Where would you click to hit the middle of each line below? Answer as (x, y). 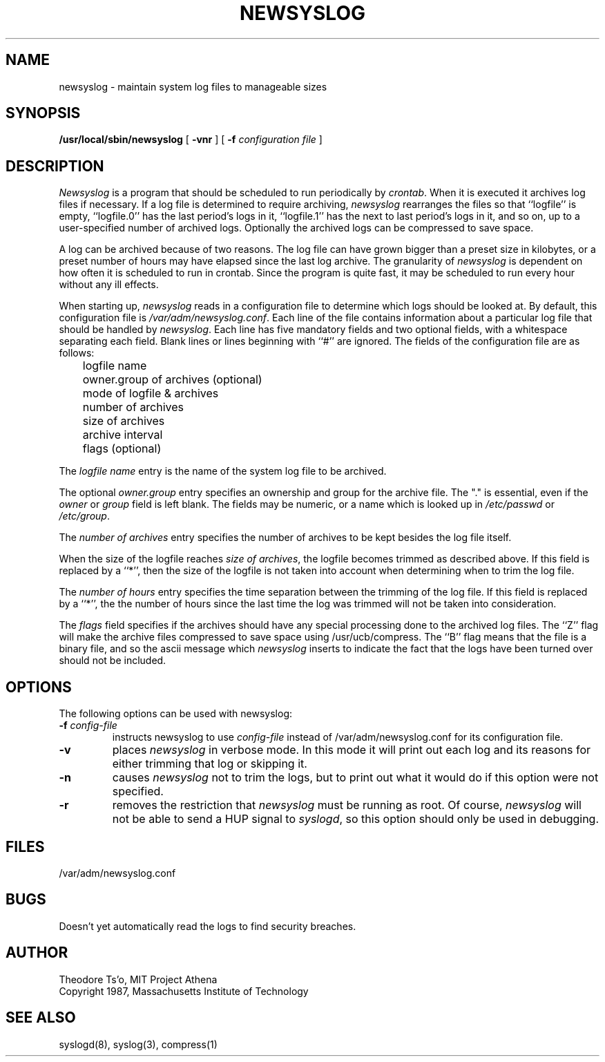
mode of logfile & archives (151, 393)
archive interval (123, 435)
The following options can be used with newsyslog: (176, 714)
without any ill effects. (109, 285)
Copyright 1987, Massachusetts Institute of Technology (184, 991)
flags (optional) (122, 449)
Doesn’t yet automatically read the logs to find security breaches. (208, 926)
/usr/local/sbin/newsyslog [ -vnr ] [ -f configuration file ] (191, 140)
